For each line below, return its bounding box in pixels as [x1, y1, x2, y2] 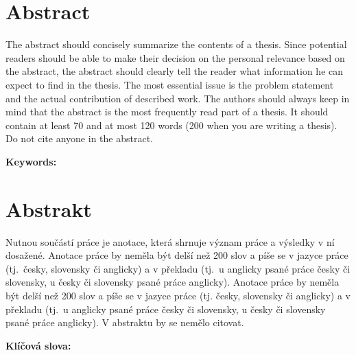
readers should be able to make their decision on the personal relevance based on [5, 50, 345, 65]
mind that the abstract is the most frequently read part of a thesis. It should [5, 104, 329, 119]
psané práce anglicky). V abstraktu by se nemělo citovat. [5, 315, 244, 330]
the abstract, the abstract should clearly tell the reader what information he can [5, 64, 344, 78]
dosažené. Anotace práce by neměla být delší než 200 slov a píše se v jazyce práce [5, 248, 348, 262]
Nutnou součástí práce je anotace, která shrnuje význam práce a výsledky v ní [5, 234, 335, 249]
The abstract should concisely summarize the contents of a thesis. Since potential [5, 37, 347, 51]
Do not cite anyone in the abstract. [5, 131, 153, 146]
